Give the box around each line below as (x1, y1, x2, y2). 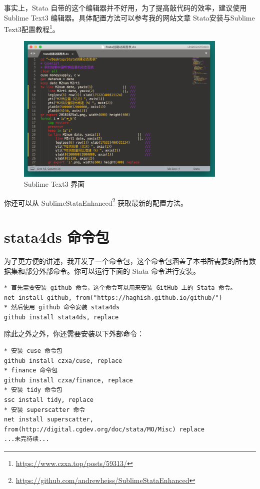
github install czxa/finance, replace (4, 376, 133, 384)
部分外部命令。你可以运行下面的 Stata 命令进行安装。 (24, 265, 200, 276)
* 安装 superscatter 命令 (4, 406, 85, 413)
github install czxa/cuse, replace (4, 357, 122, 364)
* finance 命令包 (4, 367, 58, 374)
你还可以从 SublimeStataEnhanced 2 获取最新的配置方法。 (4, 196, 187, 208)
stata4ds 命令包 (4, 226, 109, 247)
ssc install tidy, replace (4, 396, 93, 404)
